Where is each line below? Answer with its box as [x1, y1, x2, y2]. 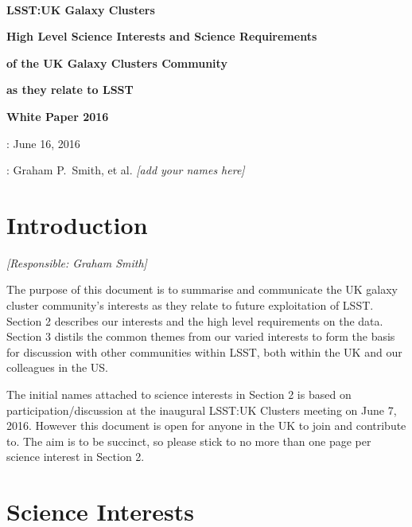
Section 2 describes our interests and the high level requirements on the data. [6, 312, 383, 329]
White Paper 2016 [6, 107, 109, 124]
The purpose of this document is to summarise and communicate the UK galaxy [6, 281, 398, 298]
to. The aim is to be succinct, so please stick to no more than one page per [6, 432, 371, 449]
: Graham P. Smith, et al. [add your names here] [6, 162, 245, 178]
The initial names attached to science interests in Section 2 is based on [6, 386, 352, 403]
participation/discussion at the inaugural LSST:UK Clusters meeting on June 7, [6, 401, 397, 418]
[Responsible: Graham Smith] [6, 254, 147, 271]
